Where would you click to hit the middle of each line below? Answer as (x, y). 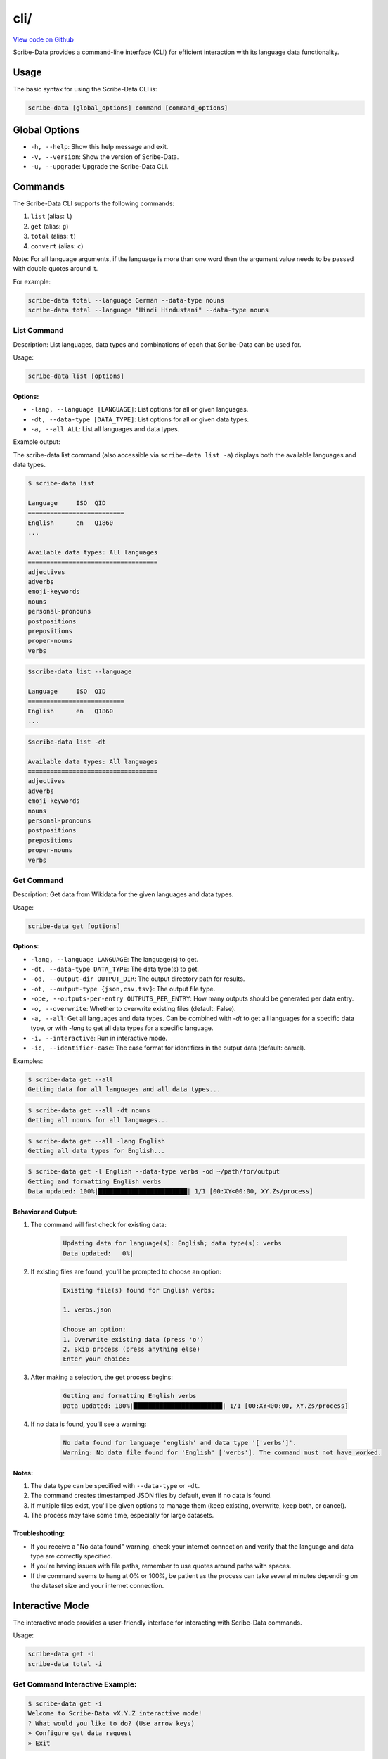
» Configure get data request (80, 1733)
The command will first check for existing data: (98, 1225)
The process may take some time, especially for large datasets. (122, 1516)
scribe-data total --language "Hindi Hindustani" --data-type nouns (148, 310)
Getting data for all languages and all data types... (124, 1089)
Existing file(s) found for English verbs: (139, 1290)
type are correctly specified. (72, 1556)
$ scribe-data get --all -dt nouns (89, 1110)
